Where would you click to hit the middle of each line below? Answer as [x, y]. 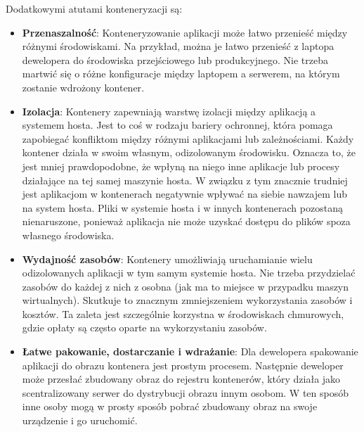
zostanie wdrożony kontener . [83, 87]
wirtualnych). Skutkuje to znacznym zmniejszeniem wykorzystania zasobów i [187, 300]
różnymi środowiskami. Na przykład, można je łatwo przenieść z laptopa [178, 46]
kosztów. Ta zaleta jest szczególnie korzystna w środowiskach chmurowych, [183, 313]
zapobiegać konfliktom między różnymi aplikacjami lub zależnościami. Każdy [188, 138]
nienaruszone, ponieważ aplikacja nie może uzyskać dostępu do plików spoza [186, 221]
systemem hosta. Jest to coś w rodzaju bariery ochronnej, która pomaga [177, 125]
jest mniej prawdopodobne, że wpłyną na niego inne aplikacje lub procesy [181, 166]
